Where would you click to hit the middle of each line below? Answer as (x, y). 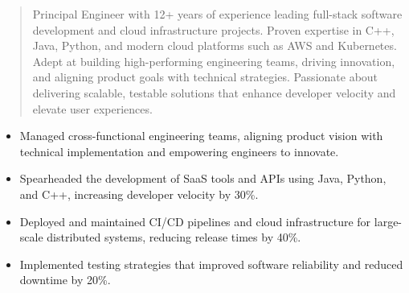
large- (388, 221)
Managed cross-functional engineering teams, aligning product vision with (201, 136)
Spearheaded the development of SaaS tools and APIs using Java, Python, (203, 178)
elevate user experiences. (92, 108)
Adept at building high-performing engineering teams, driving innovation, (214, 61)
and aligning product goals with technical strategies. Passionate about (205, 77)
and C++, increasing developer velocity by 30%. (139, 194)
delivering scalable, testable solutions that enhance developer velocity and (214, 92)
